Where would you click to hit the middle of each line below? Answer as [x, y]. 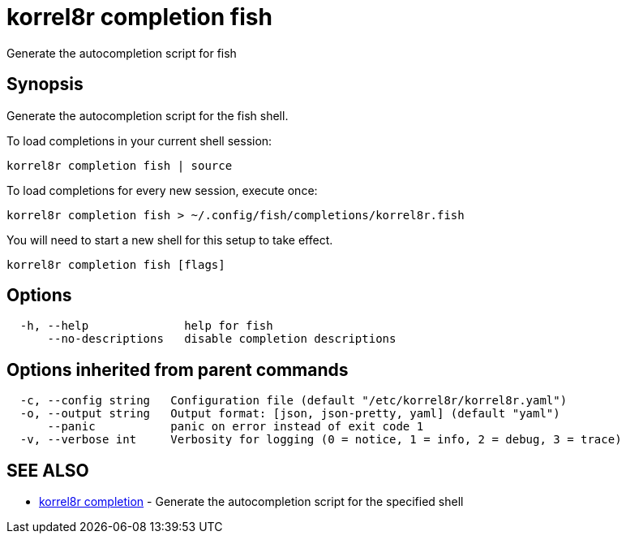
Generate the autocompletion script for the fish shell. [148, 115]
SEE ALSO [48, 470]
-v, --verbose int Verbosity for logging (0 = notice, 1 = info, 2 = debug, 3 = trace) [321, 440]
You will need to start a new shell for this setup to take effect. [170, 240]
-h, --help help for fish [146, 326]
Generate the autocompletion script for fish [122, 53]
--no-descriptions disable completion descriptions [222, 339]
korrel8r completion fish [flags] [116, 264]
